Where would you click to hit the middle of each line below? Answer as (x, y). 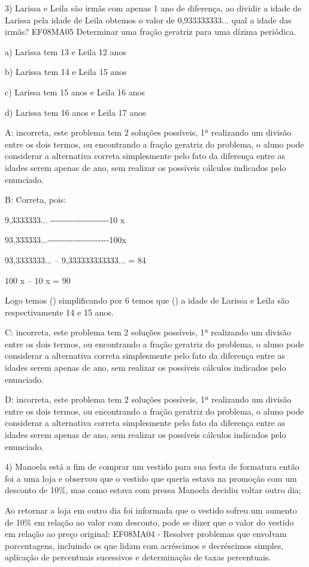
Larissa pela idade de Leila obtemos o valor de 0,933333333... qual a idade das (148, 19)
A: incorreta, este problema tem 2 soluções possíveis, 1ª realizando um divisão (148, 132)
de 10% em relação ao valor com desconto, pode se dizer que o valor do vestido (149, 522)
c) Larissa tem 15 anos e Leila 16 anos (75, 91)
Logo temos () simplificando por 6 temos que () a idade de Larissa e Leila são (147, 300)
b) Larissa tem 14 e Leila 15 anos (66, 72)
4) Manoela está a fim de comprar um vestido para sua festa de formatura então (152, 466)
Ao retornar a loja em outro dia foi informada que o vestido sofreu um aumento (151, 510)
